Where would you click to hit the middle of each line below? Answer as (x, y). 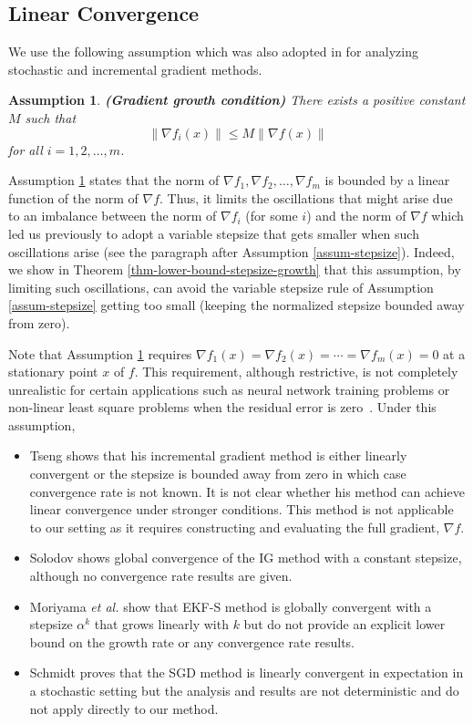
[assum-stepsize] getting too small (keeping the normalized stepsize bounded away (236, 305)
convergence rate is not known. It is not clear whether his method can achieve (247, 491)
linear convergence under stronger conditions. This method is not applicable (242, 509)
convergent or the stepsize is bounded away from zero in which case (218, 474)
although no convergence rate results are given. (161, 576)
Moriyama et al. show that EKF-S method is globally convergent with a (231, 606)
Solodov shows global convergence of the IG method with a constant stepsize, (246, 558)
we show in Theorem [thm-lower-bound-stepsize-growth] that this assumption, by (235, 269)
